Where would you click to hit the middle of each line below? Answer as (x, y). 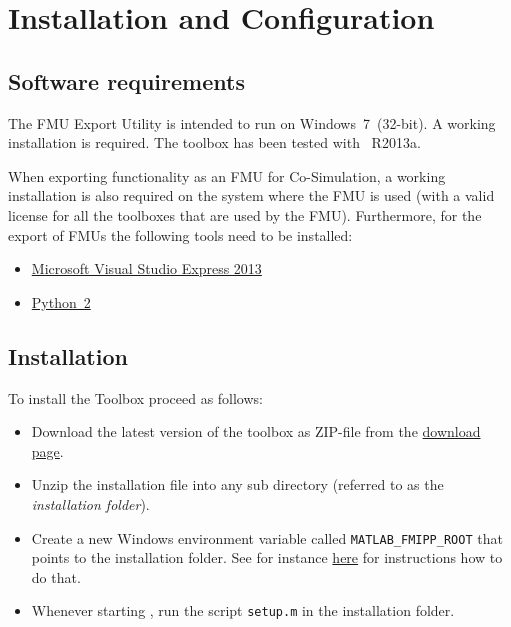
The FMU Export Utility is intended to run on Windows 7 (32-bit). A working (252, 122)
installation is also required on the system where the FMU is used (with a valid (251, 195)
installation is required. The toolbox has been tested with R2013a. (214, 142)
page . (47, 450)
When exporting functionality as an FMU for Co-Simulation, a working (227, 175)
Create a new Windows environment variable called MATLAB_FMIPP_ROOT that (267, 537)
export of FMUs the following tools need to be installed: (180, 234)
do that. (56, 576)
